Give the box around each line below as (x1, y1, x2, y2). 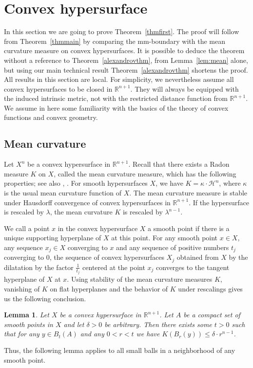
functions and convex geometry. (4, 112, 98, 122)
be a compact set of (183, 310, 240, 320)
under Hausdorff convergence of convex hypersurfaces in (4, 197, 171, 207)
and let (63, 319, 84, 329)
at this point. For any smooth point (111, 232, 218, 243)
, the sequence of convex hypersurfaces (49, 252, 164, 262)
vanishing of (4, 283, 40, 293)
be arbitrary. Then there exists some (104, 319, 212, 329)
